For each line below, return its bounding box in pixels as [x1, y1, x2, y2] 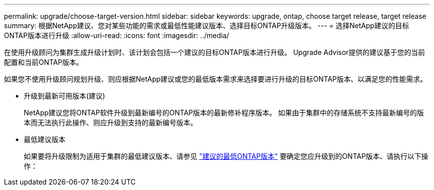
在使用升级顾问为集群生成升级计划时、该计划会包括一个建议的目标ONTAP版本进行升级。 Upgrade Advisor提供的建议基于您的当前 [4, 48, 425, 56]
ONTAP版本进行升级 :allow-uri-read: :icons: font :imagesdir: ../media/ [4, 31, 229, 40]
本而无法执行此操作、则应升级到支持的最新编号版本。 [24, 118, 197, 127]
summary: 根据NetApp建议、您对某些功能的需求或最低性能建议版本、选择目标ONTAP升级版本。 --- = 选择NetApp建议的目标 [4, 21, 409, 30]
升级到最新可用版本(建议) [24, 92, 106, 100]
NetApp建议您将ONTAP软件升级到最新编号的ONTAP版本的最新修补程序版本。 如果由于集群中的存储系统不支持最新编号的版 [24, 108, 424, 117]
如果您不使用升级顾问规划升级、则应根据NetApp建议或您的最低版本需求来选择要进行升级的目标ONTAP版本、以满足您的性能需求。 [4, 75, 427, 83]
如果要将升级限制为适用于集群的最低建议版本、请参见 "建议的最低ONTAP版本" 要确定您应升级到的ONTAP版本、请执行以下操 [24, 152, 429, 160]
